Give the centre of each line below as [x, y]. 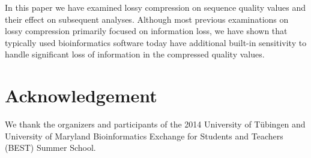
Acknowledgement [81, 95]
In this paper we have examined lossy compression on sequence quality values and [155, 7]
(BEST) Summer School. [50, 148]
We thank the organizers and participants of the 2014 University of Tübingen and [155, 124]
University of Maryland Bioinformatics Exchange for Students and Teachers [144, 136]
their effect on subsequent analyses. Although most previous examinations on [147, 19]
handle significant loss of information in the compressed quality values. [135, 54]
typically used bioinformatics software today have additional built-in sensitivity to [156, 42]
